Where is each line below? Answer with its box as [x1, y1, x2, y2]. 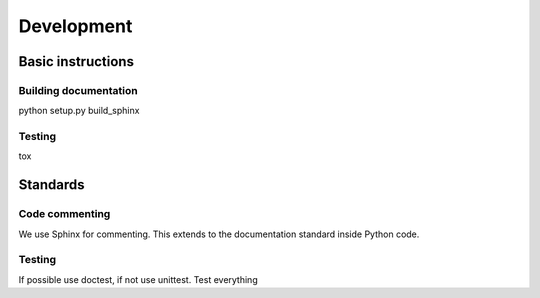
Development [18, 15, 133, 37]
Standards [18, 176, 85, 194]
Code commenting [18, 207, 111, 221]
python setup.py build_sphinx [18, 105, 140, 117]
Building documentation [18, 83, 139, 97]
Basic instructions [18, 53, 135, 70]
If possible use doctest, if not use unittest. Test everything [18, 273, 259, 285]
